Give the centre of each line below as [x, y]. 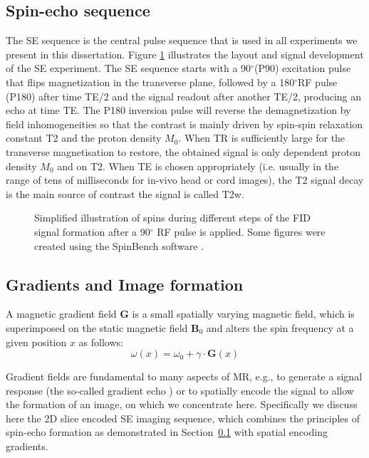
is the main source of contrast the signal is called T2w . [125, 193]
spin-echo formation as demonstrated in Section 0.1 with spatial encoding [167, 432]
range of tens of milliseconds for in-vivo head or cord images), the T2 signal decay [185, 180]
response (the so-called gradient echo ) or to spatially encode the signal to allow [180, 390]
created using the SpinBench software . [119, 245]
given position [36, 342]
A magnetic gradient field [61, 314]
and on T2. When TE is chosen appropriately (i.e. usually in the [198, 166]
